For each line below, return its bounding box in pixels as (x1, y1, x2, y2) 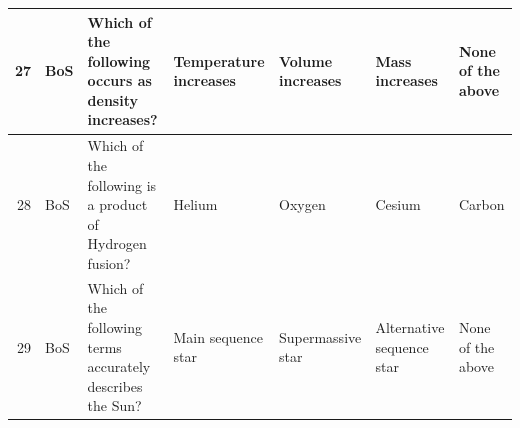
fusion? (87, 252, 131, 273)
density (87, 89, 138, 110)
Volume (278, 50, 333, 71)
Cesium (375, 194, 421, 215)
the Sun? (87, 395, 142, 416)
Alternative (375, 316, 445, 337)
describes (87, 375, 143, 396)
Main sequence (173, 326, 263, 347)
